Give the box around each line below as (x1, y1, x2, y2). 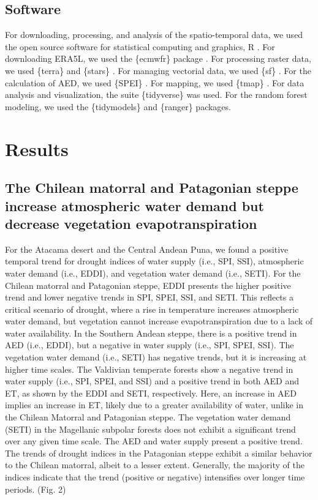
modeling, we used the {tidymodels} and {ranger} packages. (5, 100, 231, 113)
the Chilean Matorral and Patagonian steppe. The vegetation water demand (5, 411, 291, 424)
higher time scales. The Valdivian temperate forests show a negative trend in (5, 362, 293, 375)
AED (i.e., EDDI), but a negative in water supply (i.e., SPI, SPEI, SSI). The (5, 338, 294, 351)
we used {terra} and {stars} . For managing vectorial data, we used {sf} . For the (5, 64, 311, 76)
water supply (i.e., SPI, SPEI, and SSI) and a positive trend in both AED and (5, 375, 300, 387)
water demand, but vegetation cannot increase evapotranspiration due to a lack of (5, 315, 312, 327)
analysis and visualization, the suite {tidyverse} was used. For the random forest (5, 88, 308, 101)
